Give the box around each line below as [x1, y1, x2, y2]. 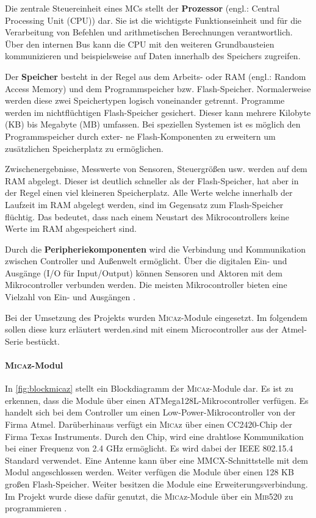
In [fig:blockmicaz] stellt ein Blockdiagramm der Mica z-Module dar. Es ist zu [5, 382, 293, 395]
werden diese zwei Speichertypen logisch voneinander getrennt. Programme [5, 94, 285, 107]
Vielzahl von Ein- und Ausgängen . [5, 290, 135, 303]
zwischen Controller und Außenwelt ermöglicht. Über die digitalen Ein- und [5, 254, 287, 267]
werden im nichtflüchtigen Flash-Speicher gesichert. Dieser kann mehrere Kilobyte [5, 106, 311, 118]
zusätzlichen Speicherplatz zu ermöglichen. [5, 142, 163, 154]
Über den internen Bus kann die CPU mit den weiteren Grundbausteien [5, 37, 275, 50]
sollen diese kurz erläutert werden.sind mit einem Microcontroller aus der [5, 323, 279, 336]
